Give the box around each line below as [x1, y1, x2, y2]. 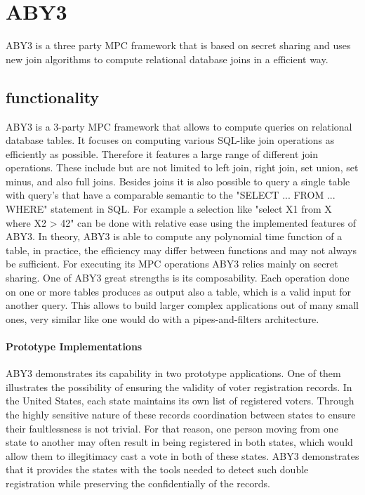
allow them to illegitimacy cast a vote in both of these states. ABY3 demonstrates [6, 448, 359, 463]
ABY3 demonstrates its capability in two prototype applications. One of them [6, 366, 341, 381]
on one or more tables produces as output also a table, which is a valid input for [6, 284, 352, 298]
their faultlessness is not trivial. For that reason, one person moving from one [6, 421, 338, 435]
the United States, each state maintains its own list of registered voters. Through [6, 393, 354, 408]
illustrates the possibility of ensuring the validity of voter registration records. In [6, 379, 352, 394]
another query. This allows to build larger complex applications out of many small [6, 298, 359, 312]
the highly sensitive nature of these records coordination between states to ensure [6, 407, 356, 421]
